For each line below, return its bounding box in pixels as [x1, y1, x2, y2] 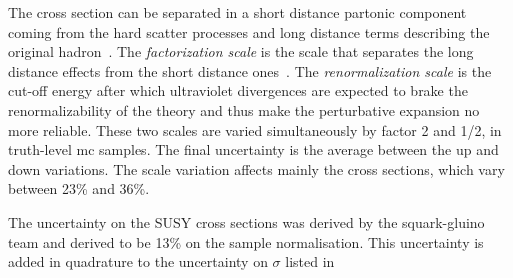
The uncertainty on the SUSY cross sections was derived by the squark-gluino [8, 211, 485, 232]
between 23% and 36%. [8, 178, 150, 199]
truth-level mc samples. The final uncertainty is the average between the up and [8, 139, 499, 160]
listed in [285, 251, 335, 272]
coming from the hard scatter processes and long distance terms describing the [8, 21, 490, 42]
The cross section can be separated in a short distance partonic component [8, 2, 467, 22]
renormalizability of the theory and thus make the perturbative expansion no [8, 99, 480, 120]
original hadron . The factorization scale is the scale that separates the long [8, 41, 474, 62]
